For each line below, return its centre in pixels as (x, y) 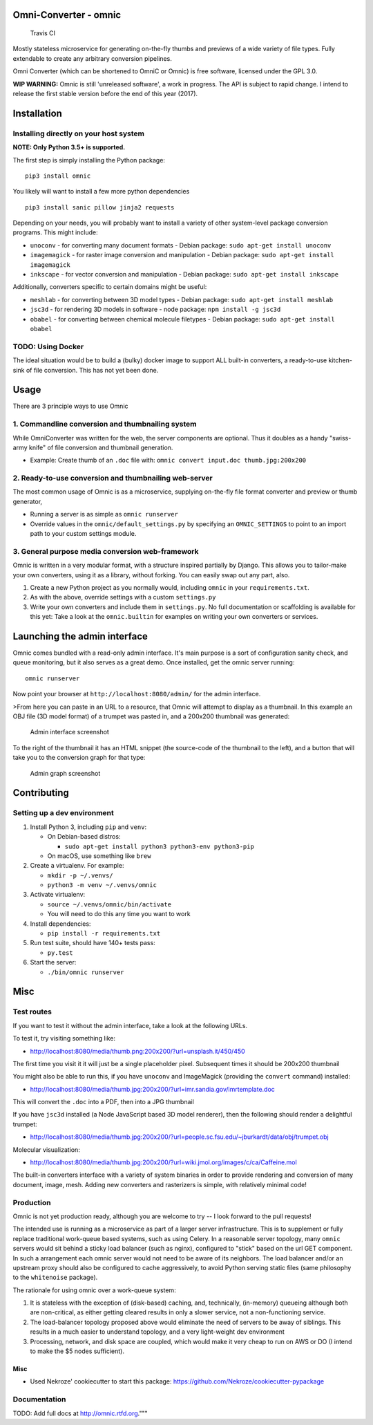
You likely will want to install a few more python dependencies (101, 192)
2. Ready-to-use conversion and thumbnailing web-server (113, 478)
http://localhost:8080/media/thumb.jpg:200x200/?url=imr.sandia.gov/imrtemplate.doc (153, 1089)
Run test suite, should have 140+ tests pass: (93, 943)
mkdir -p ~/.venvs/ (80, 875)
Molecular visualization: (47, 1149)
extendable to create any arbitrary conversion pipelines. (92, 58)
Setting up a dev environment (63, 813)
